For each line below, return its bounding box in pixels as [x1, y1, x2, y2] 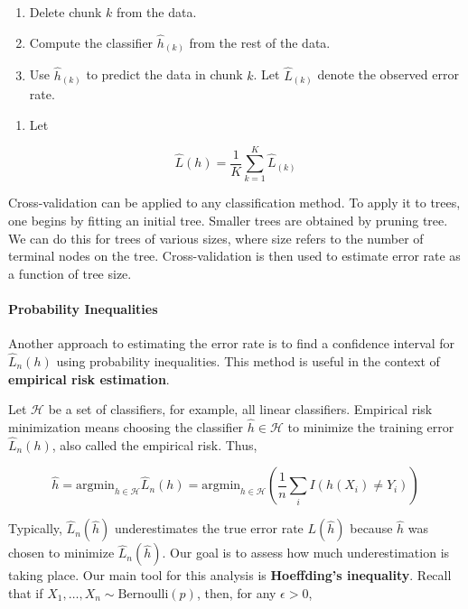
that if [8, 583, 43, 602]
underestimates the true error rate [115, 519, 304, 538]
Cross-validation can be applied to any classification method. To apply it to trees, [8, 193, 461, 212]
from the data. [116, 3, 197, 21]
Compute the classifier [29, 32, 154, 51]
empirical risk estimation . [8, 369, 170, 388]
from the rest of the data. [189, 32, 331, 51]
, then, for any [196, 583, 276, 602]
